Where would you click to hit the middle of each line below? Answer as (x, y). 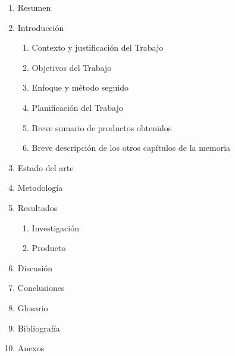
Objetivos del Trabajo (72, 67)
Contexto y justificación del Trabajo (98, 47)
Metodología (40, 188)
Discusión (35, 267)
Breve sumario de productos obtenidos (102, 127)
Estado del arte (46, 167)
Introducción (41, 27)
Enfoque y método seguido (80, 87)
